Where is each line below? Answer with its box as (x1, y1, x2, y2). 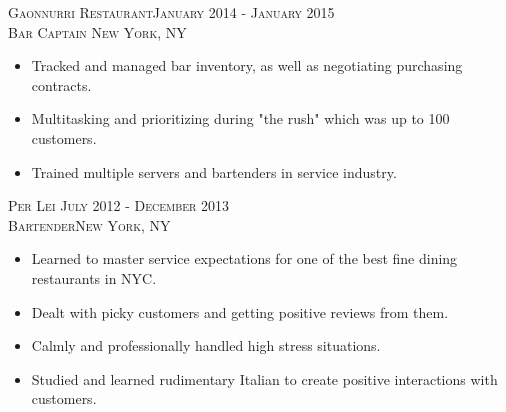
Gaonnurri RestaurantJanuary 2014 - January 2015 (8, 2, 335, 22)
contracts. (31, 74, 92, 95)
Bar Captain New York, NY (8, 21, 187, 42)
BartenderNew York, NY (8, 214, 171, 235)
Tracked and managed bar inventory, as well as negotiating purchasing (31, 55, 463, 76)
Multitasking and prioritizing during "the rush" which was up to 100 (31, 108, 450, 129)
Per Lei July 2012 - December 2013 (8, 195, 230, 216)
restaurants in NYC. (31, 267, 157, 288)
